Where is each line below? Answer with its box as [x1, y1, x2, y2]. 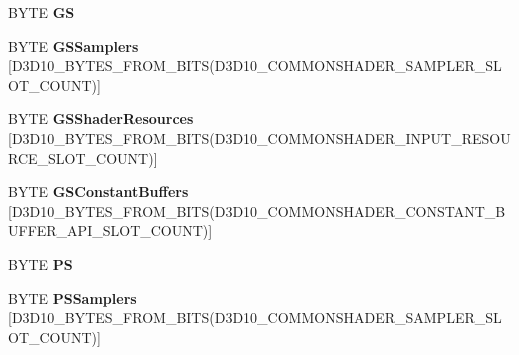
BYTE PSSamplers [8, 287, 137, 308]
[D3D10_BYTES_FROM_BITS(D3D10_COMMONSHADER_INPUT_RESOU [8, 127, 511, 148]
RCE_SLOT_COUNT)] [8, 147, 158, 168]
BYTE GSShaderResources [8, 108, 194, 129]
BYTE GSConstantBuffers [8, 181, 189, 202]
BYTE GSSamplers [8, 35, 139, 56]
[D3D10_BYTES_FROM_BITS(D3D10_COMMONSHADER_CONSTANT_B [8, 200, 506, 221]
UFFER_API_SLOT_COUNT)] [8, 220, 213, 241]
